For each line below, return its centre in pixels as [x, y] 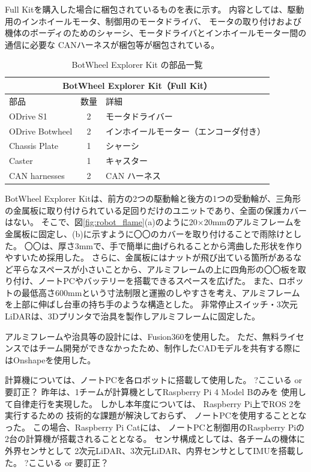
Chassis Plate [34, 146]
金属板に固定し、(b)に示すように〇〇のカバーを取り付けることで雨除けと [149, 233]
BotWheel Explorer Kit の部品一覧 [137, 65]
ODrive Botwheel [41, 131]
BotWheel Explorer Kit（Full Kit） [137, 85]
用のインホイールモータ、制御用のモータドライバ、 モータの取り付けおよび [153, 21]
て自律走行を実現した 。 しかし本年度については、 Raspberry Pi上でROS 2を [153, 403]
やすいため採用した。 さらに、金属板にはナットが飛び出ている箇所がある [149, 257]
